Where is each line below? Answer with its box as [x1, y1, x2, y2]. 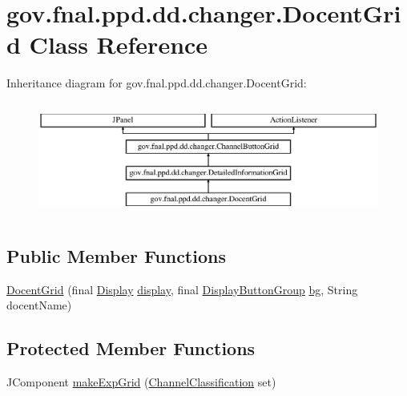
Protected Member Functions [6, 336, 256, 361]
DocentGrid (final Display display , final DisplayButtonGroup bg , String [6, 281, 358, 297]
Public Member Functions [6, 243, 226, 268]
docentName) [6, 297, 72, 313]
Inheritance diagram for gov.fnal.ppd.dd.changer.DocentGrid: [6, 75, 307, 91]
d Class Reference [6, 28, 208, 61]
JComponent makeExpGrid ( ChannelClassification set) [6, 374, 276, 390]
